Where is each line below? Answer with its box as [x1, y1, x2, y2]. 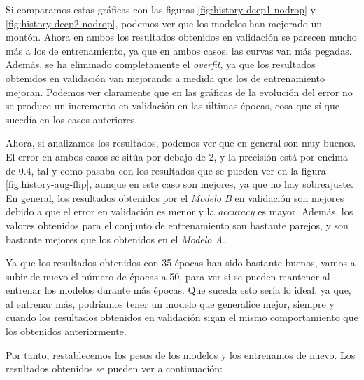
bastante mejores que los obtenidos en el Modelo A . [6, 231, 225, 246]
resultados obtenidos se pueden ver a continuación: [6, 361, 223, 376]
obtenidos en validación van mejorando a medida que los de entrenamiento [6, 70, 325, 85]
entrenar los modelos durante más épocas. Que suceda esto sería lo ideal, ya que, [6, 283, 351, 297]
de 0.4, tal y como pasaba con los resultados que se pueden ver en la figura [6, 163, 326, 177]
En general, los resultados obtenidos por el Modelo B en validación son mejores [6, 190, 344, 205]
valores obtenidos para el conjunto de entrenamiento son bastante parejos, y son [6, 217, 349, 232]
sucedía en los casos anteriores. [6, 111, 138, 126]
